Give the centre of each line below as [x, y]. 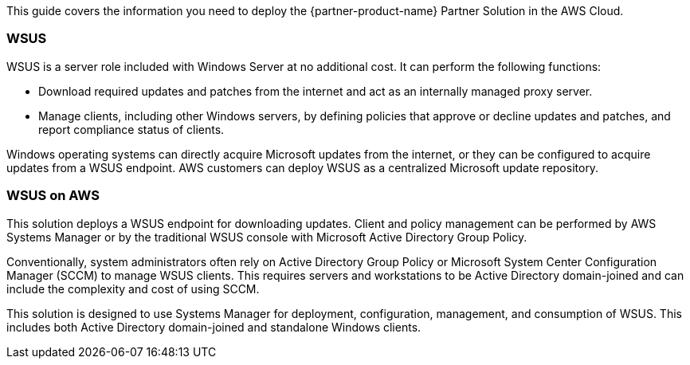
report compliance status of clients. [131, 129]
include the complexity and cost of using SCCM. [133, 288]
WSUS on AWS [53, 196]
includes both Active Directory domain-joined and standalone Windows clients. [214, 327]
